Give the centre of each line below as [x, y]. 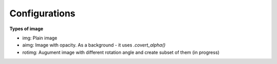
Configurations [42, 13]
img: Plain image [40, 38]
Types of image [26, 29]
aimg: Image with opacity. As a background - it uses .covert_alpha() [94, 45]
